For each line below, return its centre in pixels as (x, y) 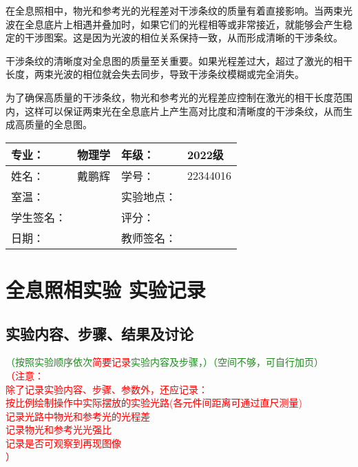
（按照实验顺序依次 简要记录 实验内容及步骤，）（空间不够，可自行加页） (165, 362)
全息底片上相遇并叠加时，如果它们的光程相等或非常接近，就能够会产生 (183, 24)
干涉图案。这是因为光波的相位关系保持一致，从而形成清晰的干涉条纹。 (183, 38)
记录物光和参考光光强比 (59, 429)
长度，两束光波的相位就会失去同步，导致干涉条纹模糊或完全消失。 (155, 74)
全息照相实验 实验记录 (106, 289)
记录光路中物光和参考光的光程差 (78, 416)
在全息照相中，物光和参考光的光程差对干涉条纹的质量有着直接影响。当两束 (174, 10)
